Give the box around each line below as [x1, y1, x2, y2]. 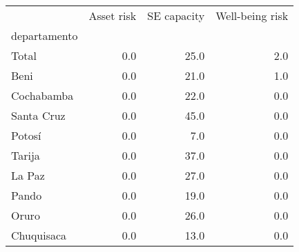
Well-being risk [215, 8, 289, 23]
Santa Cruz [11, 107, 66, 123]
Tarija [11, 147, 40, 163]
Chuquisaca [11, 227, 67, 243]
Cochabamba [11, 87, 74, 103]
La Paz [11, 167, 45, 183]
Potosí [11, 127, 41, 143]
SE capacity [147, 8, 205, 23]
